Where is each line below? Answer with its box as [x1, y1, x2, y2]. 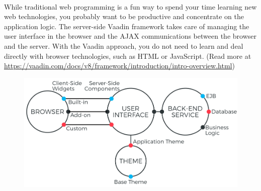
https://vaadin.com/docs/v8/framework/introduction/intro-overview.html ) [4, 60, 235, 71]
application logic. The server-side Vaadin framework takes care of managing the [4, 21, 249, 31]
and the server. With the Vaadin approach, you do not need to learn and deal [4, 40, 243, 51]
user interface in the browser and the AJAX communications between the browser [4, 31, 256, 41]
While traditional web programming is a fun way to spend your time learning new [4, 1, 257, 12]
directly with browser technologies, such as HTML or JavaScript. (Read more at [4, 50, 251, 61]
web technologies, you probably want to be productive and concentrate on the [4, 11, 244, 22]
